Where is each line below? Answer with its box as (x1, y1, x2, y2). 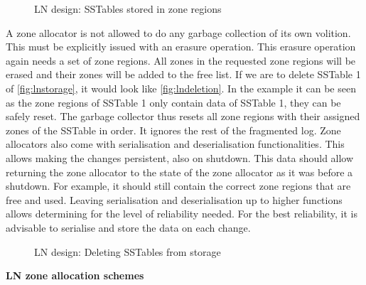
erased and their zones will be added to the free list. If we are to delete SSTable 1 (6, 67, 361, 82)
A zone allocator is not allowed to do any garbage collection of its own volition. (6, 25, 351, 40)
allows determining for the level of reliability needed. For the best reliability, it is (6, 206, 357, 221)
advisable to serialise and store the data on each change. (6, 220, 251, 235)
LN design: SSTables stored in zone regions (34, 1, 222, 16)
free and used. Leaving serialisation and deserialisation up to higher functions (6, 192, 343, 207)
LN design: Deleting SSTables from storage (34, 244, 221, 259)
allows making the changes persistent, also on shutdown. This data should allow (6, 150, 354, 165)
